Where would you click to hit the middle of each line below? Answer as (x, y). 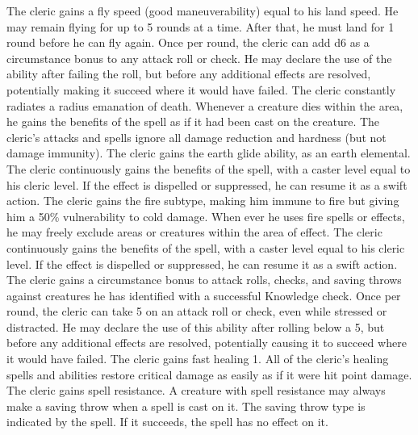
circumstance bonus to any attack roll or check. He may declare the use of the (199, 58)
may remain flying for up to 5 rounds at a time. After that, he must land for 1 (201, 26)
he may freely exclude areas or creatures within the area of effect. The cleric (194, 232)
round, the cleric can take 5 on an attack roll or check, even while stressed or (197, 311)
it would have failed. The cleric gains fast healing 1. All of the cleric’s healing (198, 359)
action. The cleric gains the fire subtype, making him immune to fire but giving (203, 201)
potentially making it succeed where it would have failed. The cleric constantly (201, 89)
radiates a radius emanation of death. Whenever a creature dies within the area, (205, 105)
